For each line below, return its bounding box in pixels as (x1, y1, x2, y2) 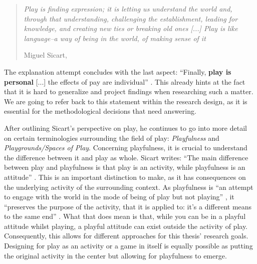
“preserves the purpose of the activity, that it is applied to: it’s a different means (4, 201, 252, 211)
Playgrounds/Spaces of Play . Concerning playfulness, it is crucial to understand (4, 142, 247, 153)
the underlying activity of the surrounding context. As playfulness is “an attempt (4, 181, 253, 192)
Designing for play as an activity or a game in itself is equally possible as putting (4, 240, 253, 251)
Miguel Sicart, (24, 50, 67, 60)
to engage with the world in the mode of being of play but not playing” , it (4, 191, 234, 202)
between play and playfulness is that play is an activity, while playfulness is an (4, 162, 245, 172)
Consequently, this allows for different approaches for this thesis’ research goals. (4, 230, 248, 241)
